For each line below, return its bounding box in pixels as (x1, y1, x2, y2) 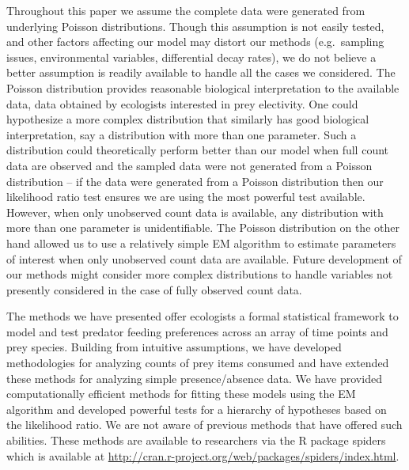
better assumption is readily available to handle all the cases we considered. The (6, 64, 396, 81)
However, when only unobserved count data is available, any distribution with (6, 203, 384, 220)
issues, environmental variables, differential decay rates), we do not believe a (6, 48, 377, 65)
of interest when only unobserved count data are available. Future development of (6, 250, 402, 267)
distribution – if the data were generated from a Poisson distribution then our (6, 172, 384, 189)
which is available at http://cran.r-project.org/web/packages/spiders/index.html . (6, 447, 400, 464)
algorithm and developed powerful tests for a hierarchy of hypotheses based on (6, 400, 387, 417)
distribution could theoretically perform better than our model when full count (6, 142, 388, 158)
